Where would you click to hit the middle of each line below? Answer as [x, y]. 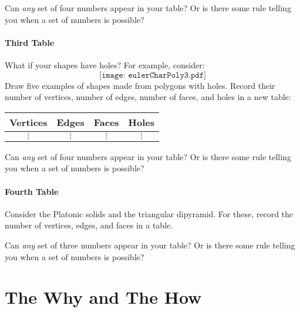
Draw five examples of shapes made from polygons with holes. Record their [140, 85]
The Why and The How [103, 297]
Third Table [30, 42]
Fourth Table [32, 191]
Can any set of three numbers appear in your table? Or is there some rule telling [150, 245]
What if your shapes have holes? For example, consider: [105, 64]
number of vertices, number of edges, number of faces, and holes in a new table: [148, 97]
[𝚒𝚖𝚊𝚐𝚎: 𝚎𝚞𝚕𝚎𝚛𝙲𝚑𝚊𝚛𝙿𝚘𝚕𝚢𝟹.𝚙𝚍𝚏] [153, 75]
